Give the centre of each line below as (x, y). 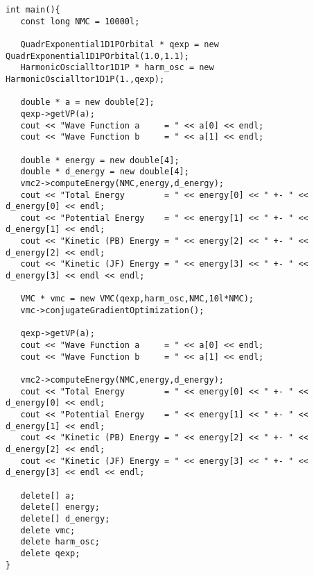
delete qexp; (50, 553)
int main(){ (33, 10)
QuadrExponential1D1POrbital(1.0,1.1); (97, 56)
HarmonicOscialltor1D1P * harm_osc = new (117, 68)
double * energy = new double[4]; (100, 160)
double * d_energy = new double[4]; (105, 172)
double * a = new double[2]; (87, 102)
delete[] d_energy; (65, 518)
